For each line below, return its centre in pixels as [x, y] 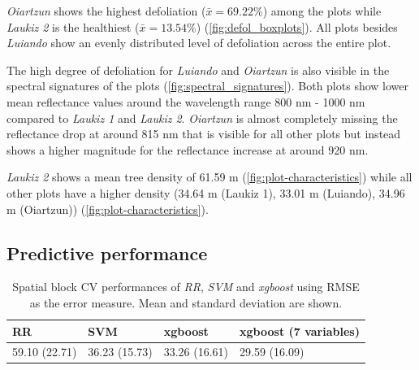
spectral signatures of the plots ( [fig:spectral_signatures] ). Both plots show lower [207, 86]
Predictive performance [107, 252]
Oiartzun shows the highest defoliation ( [106, 11]
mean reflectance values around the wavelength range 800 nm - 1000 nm [186, 101]
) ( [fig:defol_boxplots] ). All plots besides [297, 26]
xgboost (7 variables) [300, 331]
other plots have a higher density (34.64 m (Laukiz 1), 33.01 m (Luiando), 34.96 [206, 192]
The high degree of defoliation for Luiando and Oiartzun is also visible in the [198, 70]
